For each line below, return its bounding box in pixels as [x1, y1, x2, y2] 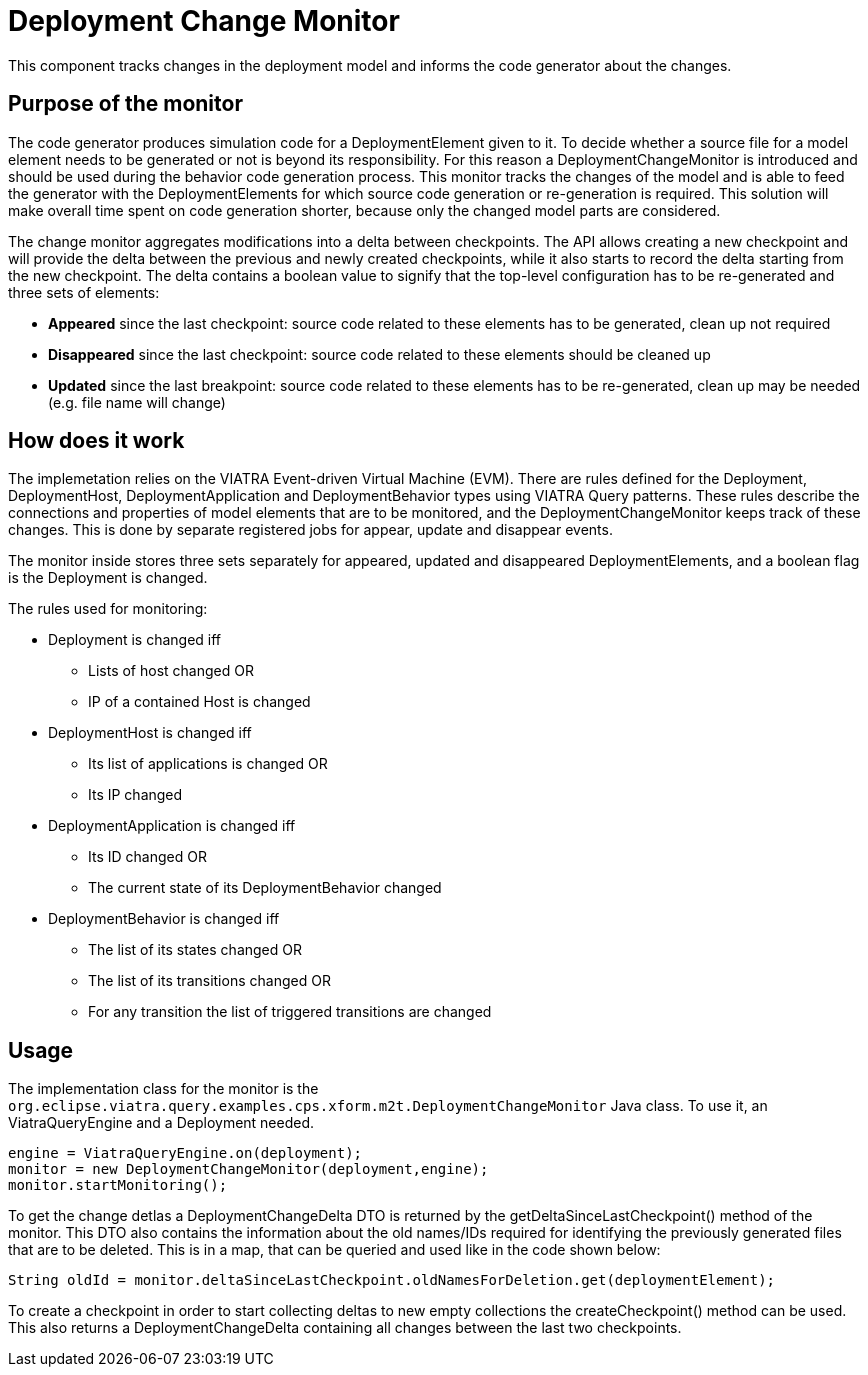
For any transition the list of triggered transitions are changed [88, 1003, 492, 1021]
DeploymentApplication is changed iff [48, 817, 296, 835]
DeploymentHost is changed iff [48, 724, 252, 742]
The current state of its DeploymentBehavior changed [88, 879, 442, 897]
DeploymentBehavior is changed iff [48, 910, 280, 928]
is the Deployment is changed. [8, 569, 208, 587]
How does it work [8, 428, 185, 454]
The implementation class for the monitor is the [8, 1080, 319, 1098]
